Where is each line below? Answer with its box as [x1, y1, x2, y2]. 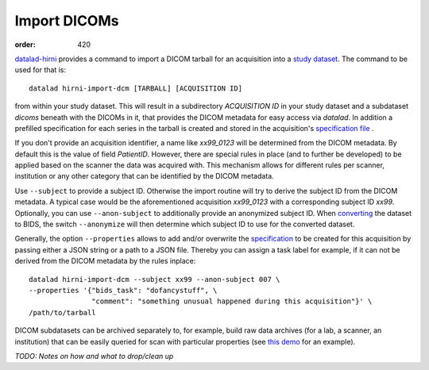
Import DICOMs [14, 12, 119, 29]
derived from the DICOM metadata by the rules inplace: [14, 256, 196, 266]
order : [14, 40, 36, 49]
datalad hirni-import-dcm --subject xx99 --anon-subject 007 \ [29, 275, 280, 283]
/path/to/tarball [29, 308, 96, 317]
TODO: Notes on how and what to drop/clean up [14, 351, 174, 360]
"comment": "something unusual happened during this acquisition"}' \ [91, 297, 373, 306]
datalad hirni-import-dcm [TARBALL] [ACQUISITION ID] [29, 83, 242, 93]
